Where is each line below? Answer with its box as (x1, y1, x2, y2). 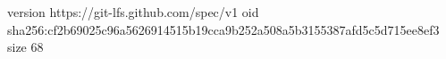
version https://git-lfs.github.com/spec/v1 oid (7, 3, 259, 21)
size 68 (7, 38, 44, 56)
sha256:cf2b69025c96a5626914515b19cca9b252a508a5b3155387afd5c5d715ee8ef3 (7, 20, 440, 38)
